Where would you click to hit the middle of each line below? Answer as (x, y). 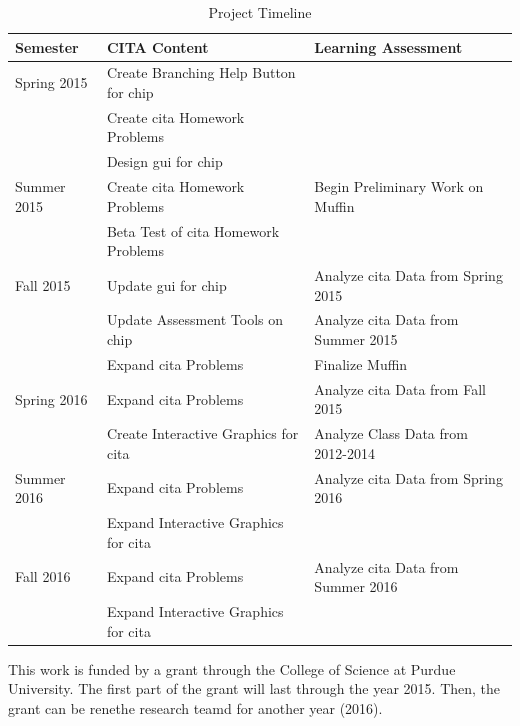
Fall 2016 (43, 576)
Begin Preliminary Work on (399, 186)
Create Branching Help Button (201, 72)
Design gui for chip (164, 161)
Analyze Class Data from (391, 433)
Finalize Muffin (361, 363)
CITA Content (157, 46)
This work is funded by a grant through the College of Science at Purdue (232, 668)
